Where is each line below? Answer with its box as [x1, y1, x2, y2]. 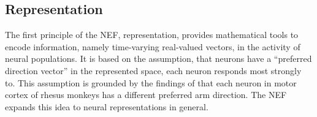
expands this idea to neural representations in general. [5, 100, 208, 113]
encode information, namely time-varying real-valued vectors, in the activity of [5, 40, 300, 53]
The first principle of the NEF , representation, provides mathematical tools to [5, 28, 299, 41]
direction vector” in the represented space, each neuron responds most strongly [5, 64, 302, 77]
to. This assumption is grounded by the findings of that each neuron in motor [5, 76, 297, 89]
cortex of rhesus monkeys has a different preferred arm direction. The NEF [5, 88, 287, 101]
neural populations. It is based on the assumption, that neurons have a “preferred [5, 52, 312, 65]
